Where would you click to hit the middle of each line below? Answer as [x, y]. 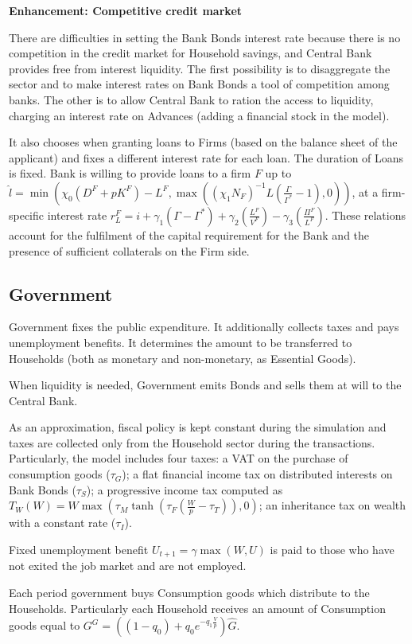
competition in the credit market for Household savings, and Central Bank [190, 53]
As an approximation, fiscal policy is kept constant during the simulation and [198, 427]
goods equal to [45, 625]
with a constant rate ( [62, 523]
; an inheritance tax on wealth [332, 505]
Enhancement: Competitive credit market [126, 10]
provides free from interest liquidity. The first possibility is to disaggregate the [200, 68]
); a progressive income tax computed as [185, 489]
